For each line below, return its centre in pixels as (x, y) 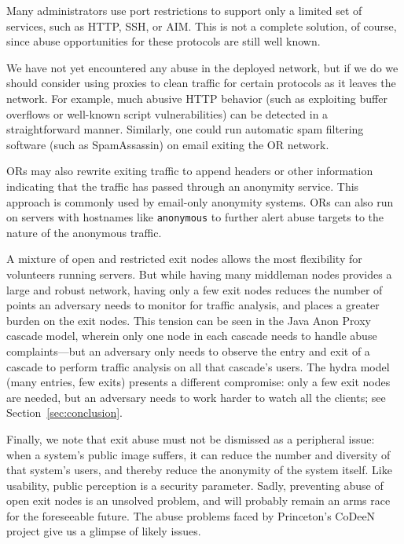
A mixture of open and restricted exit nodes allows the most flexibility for (184, 259)
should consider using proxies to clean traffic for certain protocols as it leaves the (201, 83)
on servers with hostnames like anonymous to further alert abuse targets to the (195, 217)
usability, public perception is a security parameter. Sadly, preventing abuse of (195, 485)
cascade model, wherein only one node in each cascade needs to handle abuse (192, 336)
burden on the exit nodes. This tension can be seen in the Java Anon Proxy (189, 320)
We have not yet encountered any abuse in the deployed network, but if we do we (202, 67)
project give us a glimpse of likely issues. (104, 531)
